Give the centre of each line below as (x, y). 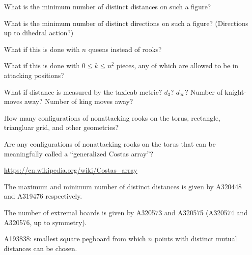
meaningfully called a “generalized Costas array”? (79, 153)
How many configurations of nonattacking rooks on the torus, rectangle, (112, 117)
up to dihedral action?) (39, 33)
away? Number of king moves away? (79, 101)
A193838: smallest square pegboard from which (75, 239)
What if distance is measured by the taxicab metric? (83, 91)
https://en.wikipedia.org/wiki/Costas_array (71, 170)
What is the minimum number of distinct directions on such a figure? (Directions (126, 23)
